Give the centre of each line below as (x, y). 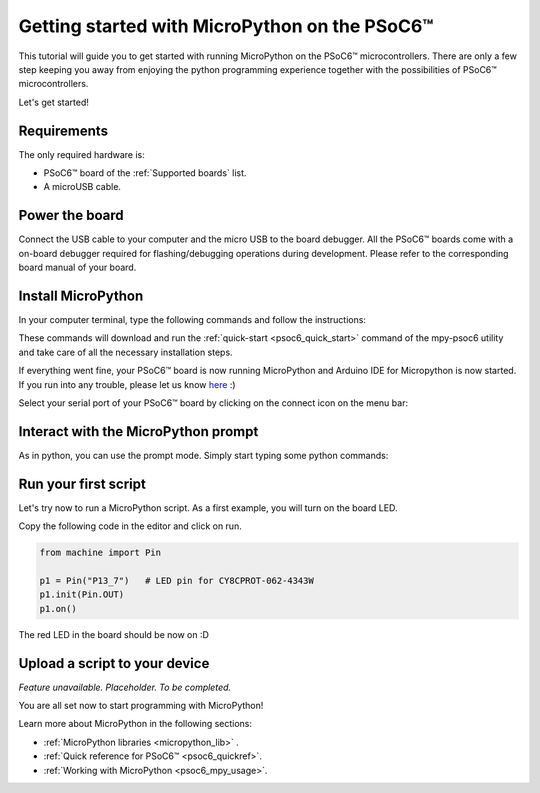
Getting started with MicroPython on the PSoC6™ (226, 26)
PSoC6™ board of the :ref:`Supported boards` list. (145, 173)
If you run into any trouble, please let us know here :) (127, 384)
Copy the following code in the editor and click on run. (130, 526)
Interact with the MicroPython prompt (138, 431)
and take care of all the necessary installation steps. (126, 352)
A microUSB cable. (82, 187)
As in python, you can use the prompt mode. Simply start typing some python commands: (203, 455)
